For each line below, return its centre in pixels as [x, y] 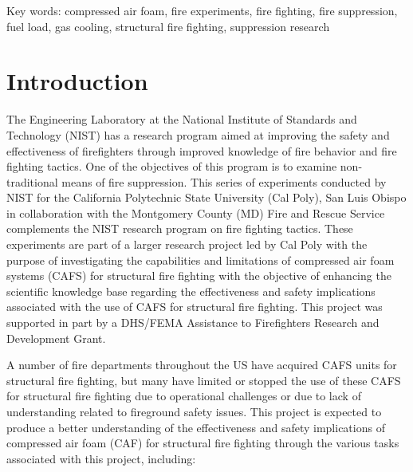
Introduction [77, 81]
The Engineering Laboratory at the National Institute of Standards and [182, 119]
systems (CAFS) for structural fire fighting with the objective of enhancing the [199, 275]
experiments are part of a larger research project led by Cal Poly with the [187, 244]
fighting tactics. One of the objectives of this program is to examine [172, 166]
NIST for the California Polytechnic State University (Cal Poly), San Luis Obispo [206, 197]
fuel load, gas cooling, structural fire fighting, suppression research [168, 26]
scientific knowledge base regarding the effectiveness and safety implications [191, 291]
